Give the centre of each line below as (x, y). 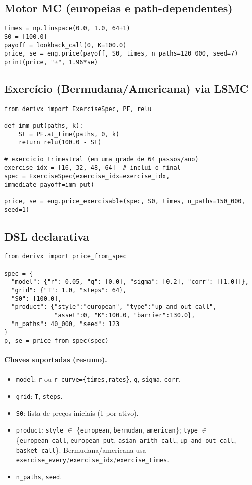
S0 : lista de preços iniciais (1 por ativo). (77, 413)
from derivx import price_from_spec (65, 257)
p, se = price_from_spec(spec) (56, 340)
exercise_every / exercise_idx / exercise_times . (93, 460)
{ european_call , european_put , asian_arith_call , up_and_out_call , (126, 440)
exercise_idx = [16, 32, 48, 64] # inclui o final (92, 168)
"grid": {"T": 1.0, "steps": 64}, (69, 290)
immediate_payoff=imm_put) (49, 184)
